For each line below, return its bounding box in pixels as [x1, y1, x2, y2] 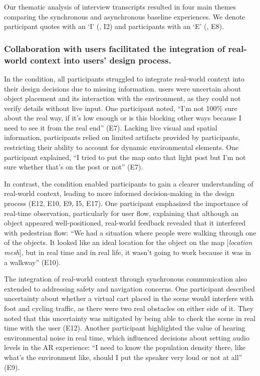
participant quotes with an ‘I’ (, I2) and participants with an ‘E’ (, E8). [4, 21, 224, 31]
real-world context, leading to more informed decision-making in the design [4, 188, 234, 198]
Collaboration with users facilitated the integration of [4, 42, 225, 54]
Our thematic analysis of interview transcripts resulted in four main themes [4, 1, 236, 11]
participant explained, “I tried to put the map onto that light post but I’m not [4, 151, 246, 162]
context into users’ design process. [30, 53, 171, 66]
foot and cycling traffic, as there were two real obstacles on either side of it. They [4, 302, 254, 313]
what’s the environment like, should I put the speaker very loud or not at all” [4, 351, 242, 362]
